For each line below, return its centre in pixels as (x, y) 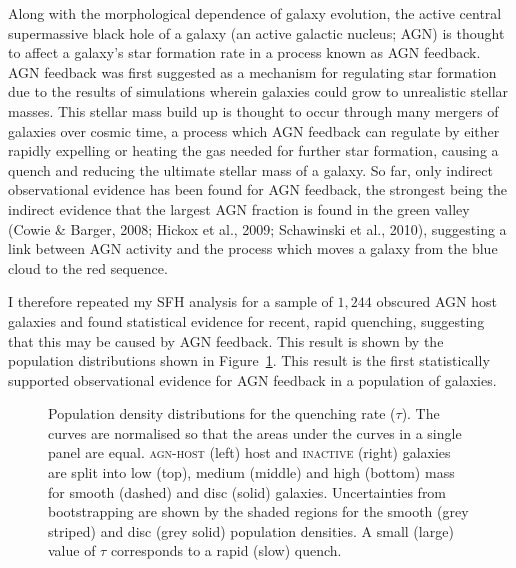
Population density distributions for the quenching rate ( (222, 413)
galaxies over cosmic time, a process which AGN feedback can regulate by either (254, 130)
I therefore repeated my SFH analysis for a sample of (170, 301)
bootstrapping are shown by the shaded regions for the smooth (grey (258, 511)
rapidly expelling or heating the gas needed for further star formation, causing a (253, 150)
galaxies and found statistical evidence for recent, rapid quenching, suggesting (246, 320)
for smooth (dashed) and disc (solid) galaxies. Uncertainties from (247, 491)
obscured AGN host (436, 301)
